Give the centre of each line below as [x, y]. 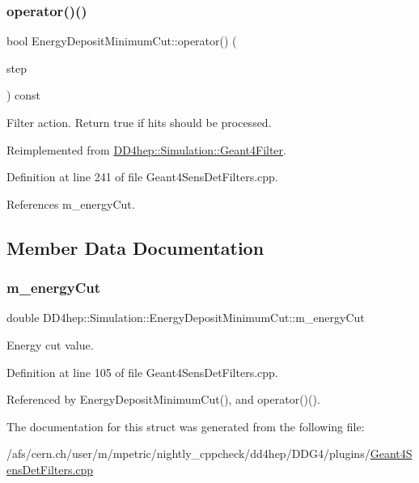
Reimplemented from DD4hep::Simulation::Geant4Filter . [146, 149]
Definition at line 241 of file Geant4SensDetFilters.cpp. [142, 177]
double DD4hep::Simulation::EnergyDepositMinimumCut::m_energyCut [186, 318]
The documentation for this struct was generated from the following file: [186, 426]
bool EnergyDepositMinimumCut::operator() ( [122, 41]
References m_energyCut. [71, 203]
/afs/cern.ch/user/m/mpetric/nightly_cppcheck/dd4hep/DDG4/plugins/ [188, 453]
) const [24, 95]
